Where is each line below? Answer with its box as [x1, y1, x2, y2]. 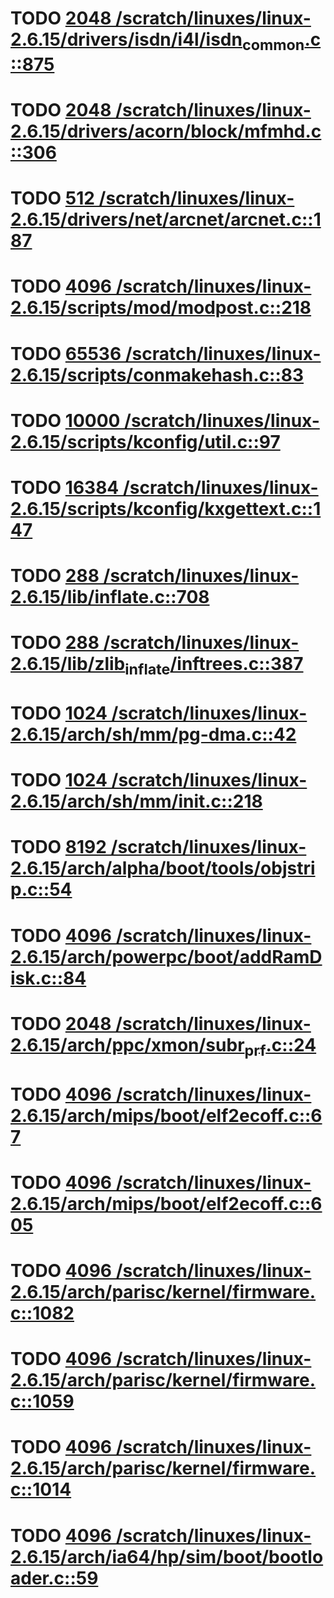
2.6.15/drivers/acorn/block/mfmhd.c [10, 120, 322, 142]
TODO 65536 [10, 342, 122, 365]
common [241, 35, 305, 54]
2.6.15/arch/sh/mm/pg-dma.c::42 [10, 723, 297, 746]
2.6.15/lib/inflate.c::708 [10, 586, 210, 609]
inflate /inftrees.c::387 [124, 653, 304, 679]
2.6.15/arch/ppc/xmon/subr [10, 1033, 245, 1056]
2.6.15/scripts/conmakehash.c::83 [10, 363, 305, 386]
